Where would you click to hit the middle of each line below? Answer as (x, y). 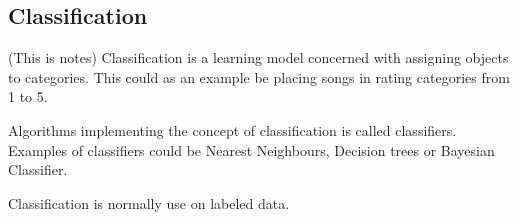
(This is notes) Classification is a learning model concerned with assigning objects (258, 57)
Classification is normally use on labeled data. (149, 202)
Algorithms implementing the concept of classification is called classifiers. (232, 129)
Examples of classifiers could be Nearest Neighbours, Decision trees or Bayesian (251, 149)
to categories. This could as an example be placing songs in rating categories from (259, 76)
